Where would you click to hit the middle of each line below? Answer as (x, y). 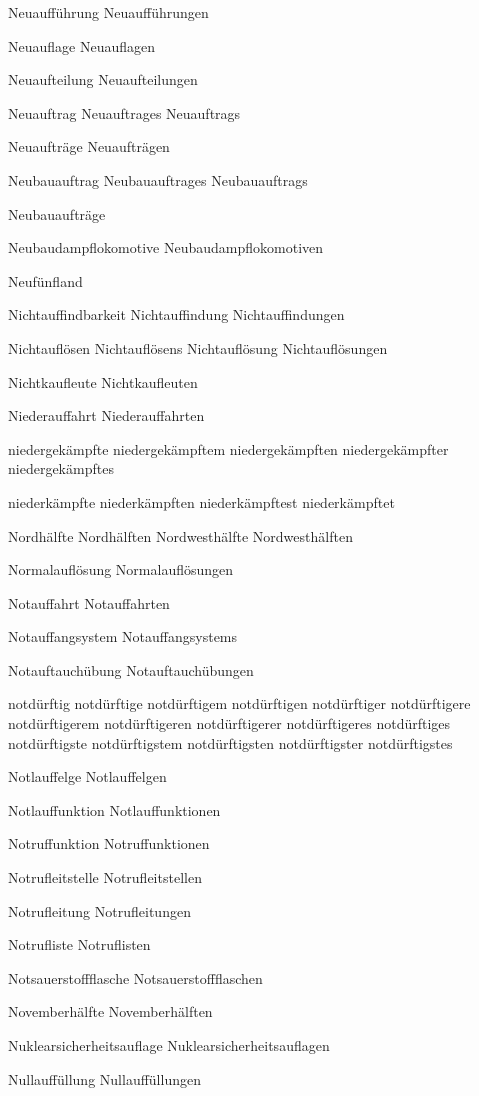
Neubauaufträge (57, 213)
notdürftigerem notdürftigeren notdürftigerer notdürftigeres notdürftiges (229, 723)
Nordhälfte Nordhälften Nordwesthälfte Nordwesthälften (180, 535)
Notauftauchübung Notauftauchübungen (131, 669)
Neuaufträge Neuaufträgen (89, 146)
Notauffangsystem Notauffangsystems (123, 636)
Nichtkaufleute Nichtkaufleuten (103, 381)
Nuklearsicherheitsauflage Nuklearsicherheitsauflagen (169, 1045)
